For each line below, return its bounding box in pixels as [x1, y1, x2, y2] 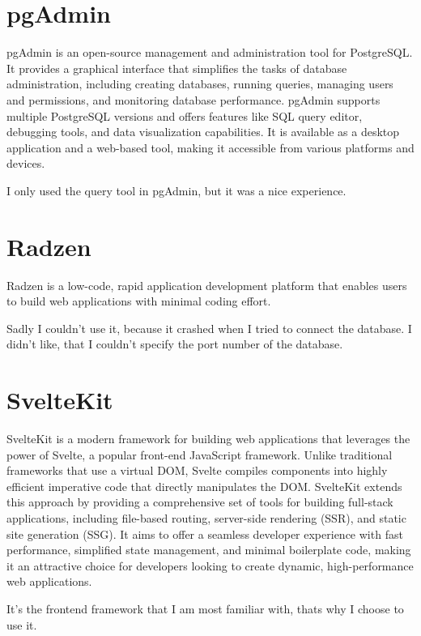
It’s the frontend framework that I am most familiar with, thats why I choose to [6, 600, 404, 617]
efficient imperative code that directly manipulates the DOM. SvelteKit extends [6, 477, 402, 494]
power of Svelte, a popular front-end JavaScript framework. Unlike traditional [6, 446, 393, 463]
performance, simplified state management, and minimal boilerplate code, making [6, 541, 411, 558]
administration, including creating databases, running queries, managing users [6, 75, 393, 92]
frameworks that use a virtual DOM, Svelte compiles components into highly [6, 462, 388, 479]
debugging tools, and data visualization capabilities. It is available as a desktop [6, 123, 400, 140]
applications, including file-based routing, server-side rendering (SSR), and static [6, 510, 406, 527]
